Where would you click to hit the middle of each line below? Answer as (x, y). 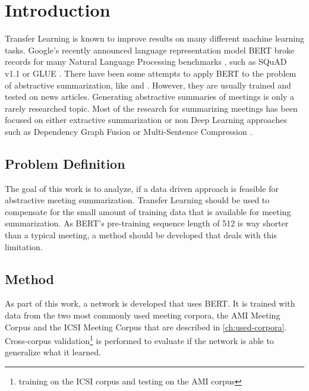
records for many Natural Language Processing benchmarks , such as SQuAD (146, 62)
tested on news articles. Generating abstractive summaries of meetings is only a (149, 97)
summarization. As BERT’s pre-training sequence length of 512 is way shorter (147, 223)
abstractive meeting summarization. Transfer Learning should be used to (137, 200)
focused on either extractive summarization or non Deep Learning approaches (146, 120)
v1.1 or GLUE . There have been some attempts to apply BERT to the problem (151, 73)
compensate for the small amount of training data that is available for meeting (148, 211)
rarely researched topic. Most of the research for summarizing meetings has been (151, 108)
